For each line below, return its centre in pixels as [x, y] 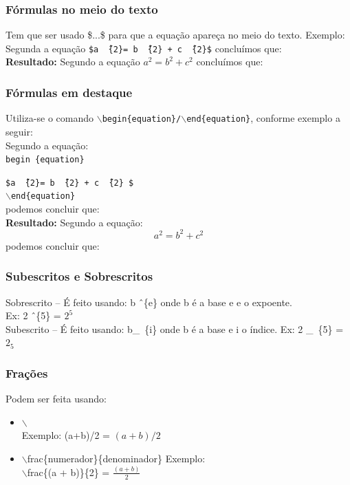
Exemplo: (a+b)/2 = [66, 435]
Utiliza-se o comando [50, 118]
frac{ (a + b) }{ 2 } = [68, 472]
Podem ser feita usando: [56, 399]
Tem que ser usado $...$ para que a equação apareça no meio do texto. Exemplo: [175, 35]
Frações [27, 373]
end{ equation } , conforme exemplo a [263, 118]
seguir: [19, 131]
